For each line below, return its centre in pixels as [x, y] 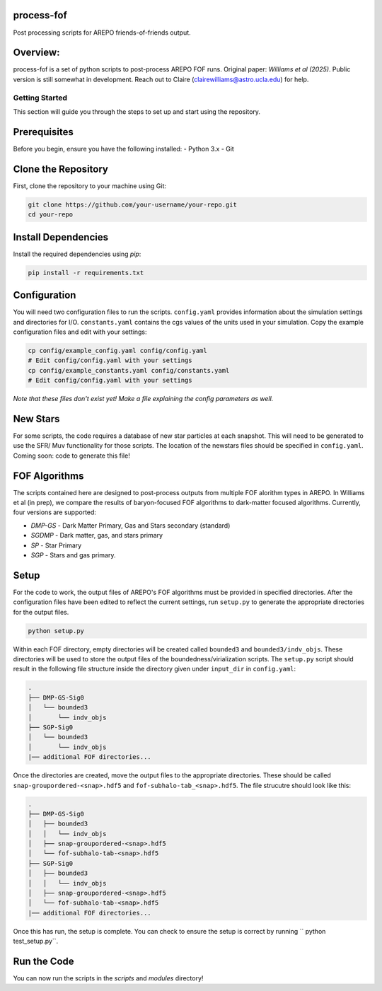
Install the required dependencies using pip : [77, 254]
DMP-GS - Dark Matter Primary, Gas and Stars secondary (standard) [131, 525]
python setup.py [56, 631]
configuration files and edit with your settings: [80, 332]
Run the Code [44, 961]
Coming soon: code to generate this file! [71, 456]
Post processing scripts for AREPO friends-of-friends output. [102, 33]
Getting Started [40, 98]
